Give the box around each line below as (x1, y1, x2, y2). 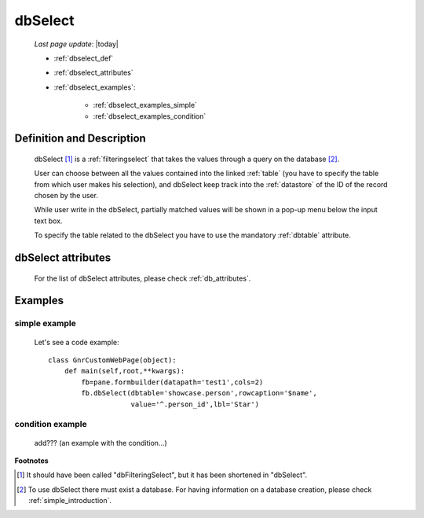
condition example (14, 419, 87, 430)
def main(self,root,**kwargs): (64, 366, 185, 376)
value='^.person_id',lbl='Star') (130, 399, 259, 409)
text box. (34, 216, 63, 226)
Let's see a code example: (34, 337, 119, 347)
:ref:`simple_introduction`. (28, 496, 112, 505)
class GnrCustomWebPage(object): (48, 356, 177, 365)
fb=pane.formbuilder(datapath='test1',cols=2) (81, 377, 264, 387)
